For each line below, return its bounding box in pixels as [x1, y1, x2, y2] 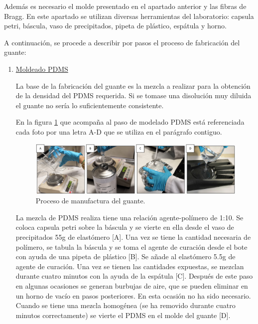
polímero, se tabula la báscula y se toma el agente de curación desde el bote [15, 241, 248, 252]
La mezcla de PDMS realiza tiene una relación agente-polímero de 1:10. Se [15, 212, 244, 222]
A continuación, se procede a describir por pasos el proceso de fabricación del [4, 37, 240, 47]
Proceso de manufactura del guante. [35, 195, 145, 206]
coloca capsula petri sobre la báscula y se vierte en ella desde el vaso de [15, 222, 234, 232]
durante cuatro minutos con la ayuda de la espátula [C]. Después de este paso [15, 271, 253, 281]
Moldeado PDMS [15, 63, 68, 74]
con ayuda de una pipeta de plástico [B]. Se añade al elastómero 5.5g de [15, 251, 236, 262]
